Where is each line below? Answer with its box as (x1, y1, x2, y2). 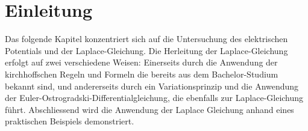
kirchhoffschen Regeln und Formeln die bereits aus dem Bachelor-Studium (5, 67, 278, 80)
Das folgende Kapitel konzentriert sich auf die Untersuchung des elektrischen (5, 32, 288, 45)
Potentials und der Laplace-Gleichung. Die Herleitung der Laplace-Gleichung (5, 44, 288, 56)
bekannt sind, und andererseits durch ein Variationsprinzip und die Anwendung (5, 79, 299, 92)
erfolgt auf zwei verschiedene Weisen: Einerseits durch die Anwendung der (5, 56, 278, 69)
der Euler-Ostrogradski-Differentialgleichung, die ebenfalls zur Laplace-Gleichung (5, 91, 304, 104)
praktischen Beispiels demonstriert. (5, 115, 134, 127)
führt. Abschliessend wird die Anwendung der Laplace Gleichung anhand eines (5, 103, 294, 115)
